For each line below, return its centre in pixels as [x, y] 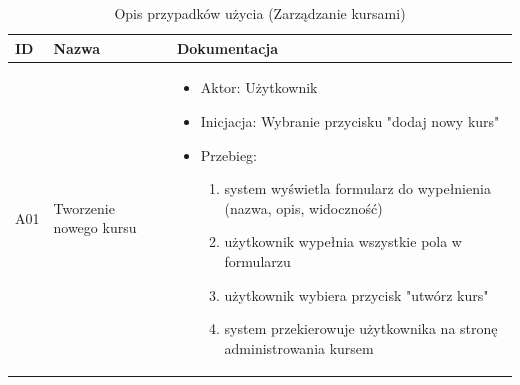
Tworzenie [84, 207]
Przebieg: [229, 154]
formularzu [257, 261]
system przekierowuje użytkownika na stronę [361, 328]
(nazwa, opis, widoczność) [303, 207]
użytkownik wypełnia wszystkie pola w [343, 241]
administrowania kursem [299, 347]
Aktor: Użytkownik [259, 87]
